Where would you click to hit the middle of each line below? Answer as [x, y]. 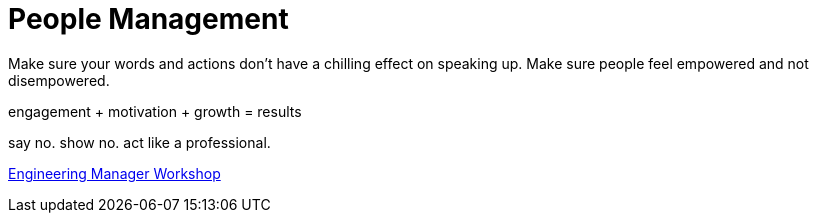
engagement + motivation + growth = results [155, 111]
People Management [148, 19]
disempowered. [59, 80]
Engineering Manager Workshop [114, 173]
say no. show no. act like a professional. [139, 142]
